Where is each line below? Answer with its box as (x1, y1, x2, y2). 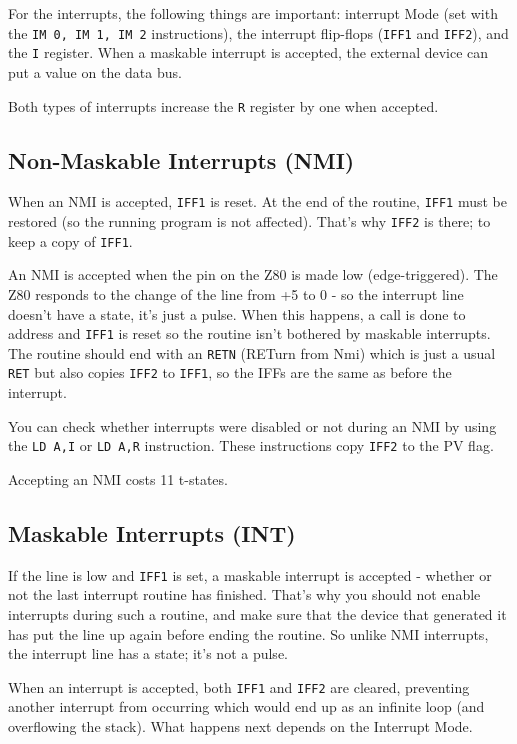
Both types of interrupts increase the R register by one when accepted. (8, 95, 439, 116)
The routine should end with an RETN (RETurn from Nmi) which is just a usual (8, 342, 496, 363)
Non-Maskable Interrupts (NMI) (8, 144, 355, 175)
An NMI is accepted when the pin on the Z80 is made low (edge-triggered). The (8, 264, 498, 285)
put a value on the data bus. (8, 61, 182, 82)
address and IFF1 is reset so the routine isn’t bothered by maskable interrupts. (8, 323, 491, 344)
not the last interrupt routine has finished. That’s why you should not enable (8, 584, 481, 605)
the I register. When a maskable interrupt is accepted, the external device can (8, 42, 489, 63)
